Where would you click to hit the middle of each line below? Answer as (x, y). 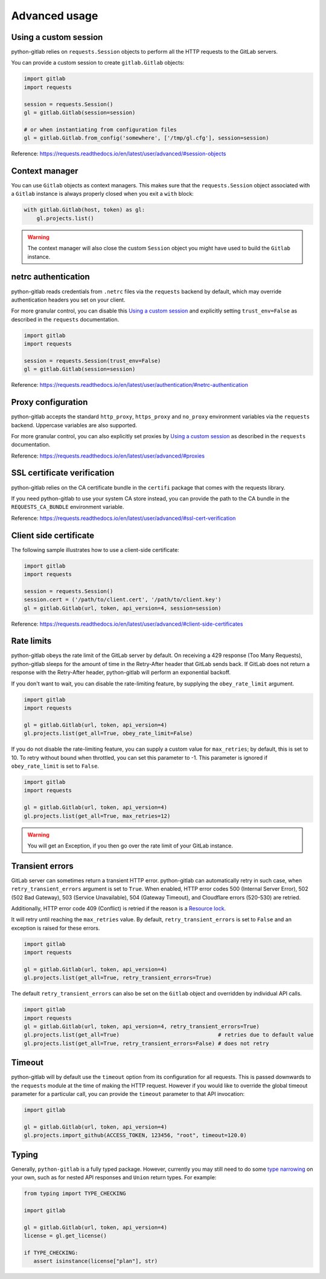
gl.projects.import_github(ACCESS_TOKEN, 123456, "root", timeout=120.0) (135, 1135)
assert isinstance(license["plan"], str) (96, 1261)
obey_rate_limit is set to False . (55, 766)
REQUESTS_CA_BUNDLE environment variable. (68, 507)
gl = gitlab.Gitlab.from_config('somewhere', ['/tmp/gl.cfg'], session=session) (146, 138)
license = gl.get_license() (65, 1236)
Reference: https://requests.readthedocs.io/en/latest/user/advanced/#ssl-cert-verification (123, 518)
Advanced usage (55, 16)
